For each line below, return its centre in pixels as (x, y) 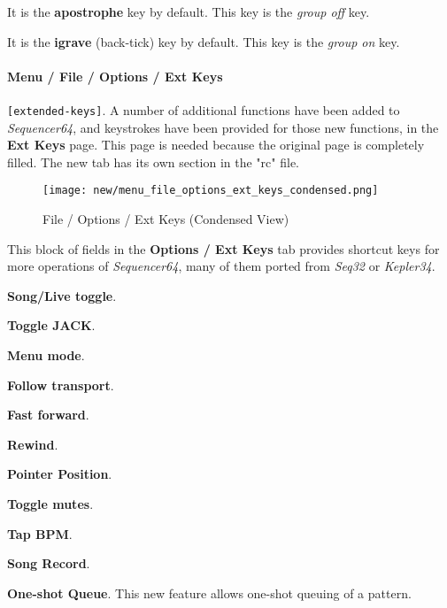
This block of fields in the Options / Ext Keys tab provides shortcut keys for (223, 248)
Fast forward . (48, 415)
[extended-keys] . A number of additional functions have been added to (204, 109)
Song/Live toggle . (62, 295)
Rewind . (33, 444)
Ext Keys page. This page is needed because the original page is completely (216, 145)
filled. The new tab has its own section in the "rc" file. (153, 162)
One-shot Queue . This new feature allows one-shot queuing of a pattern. (209, 593)
